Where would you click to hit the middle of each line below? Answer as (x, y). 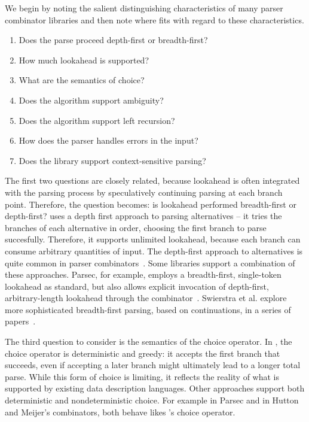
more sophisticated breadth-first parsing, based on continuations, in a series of (148, 309)
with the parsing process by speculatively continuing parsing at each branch (144, 192)
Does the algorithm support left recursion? (97, 120)
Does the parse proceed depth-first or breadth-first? (113, 40)
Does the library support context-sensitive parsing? (112, 160)
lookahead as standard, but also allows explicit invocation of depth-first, (137, 286)
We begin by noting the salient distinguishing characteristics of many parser (144, 8)
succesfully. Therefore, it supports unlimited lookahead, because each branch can (153, 239)
